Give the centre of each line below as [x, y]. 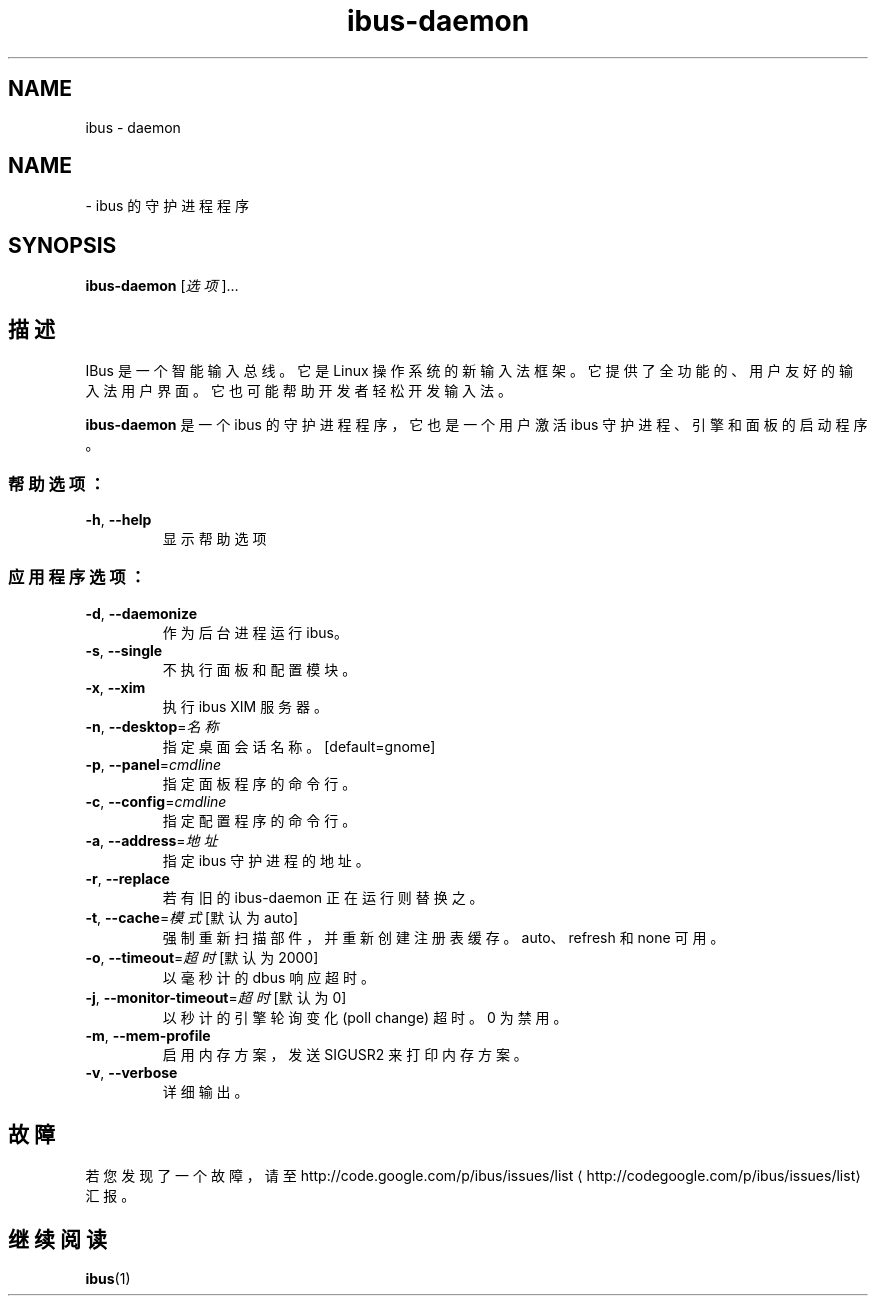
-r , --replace [127, 878]
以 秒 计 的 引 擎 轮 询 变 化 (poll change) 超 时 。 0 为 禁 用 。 [365, 1017]
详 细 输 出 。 [205, 1091]
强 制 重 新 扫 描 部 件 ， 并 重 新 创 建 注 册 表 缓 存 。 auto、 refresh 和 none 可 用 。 [443, 937]
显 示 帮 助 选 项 [214, 538]
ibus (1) [108, 1279]
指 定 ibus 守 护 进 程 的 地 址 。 [266, 860]
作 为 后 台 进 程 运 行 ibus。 [255, 632]
